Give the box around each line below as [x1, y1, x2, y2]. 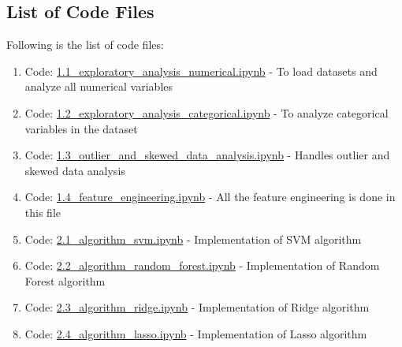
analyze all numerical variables [24, 78, 173, 95]
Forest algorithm [24, 272, 106, 289]
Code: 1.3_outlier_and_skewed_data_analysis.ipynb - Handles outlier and [24, 147, 390, 163]
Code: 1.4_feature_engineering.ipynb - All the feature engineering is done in [24, 188, 396, 205]
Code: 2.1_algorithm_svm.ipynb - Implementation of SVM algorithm [24, 230, 362, 247]
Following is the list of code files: [6, 36, 164, 53]
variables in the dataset [24, 120, 138, 136]
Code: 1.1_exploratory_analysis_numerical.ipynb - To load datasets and [24, 62, 378, 79]
